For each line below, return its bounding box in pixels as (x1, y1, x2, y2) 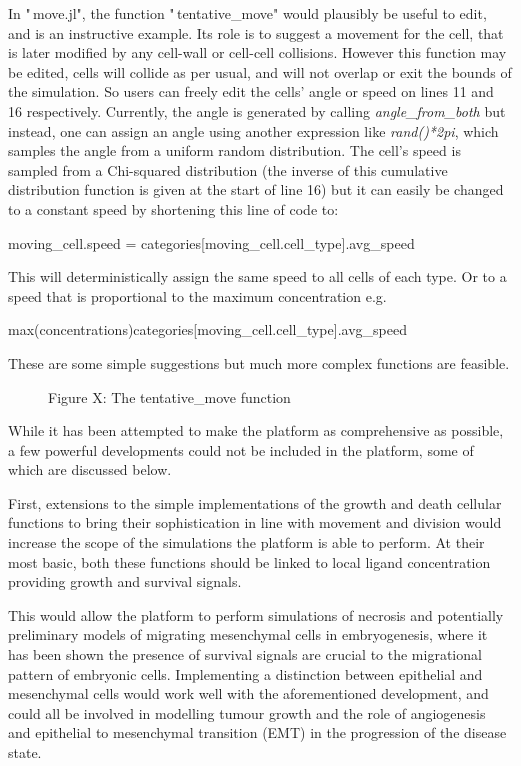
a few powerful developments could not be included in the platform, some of (8, 439, 474, 460)
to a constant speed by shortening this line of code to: (8, 198, 339, 219)
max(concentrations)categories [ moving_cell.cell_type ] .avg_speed (8, 319, 407, 340)
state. (8, 742, 42, 762)
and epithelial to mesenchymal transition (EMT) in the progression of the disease (8, 722, 507, 743)
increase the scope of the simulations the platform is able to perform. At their (8, 532, 485, 553)
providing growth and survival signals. (8, 571, 242, 592)
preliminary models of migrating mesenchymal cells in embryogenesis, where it (8, 624, 488, 645)
